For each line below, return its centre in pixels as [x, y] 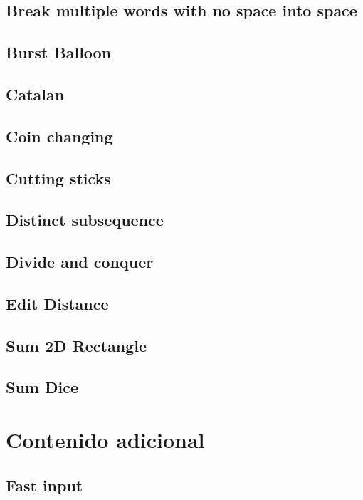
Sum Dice [42, 387]
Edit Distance [57, 303]
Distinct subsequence [85, 220]
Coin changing [59, 136]
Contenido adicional [105, 439]
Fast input [44, 485]
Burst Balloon [59, 52]
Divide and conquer [80, 262]
